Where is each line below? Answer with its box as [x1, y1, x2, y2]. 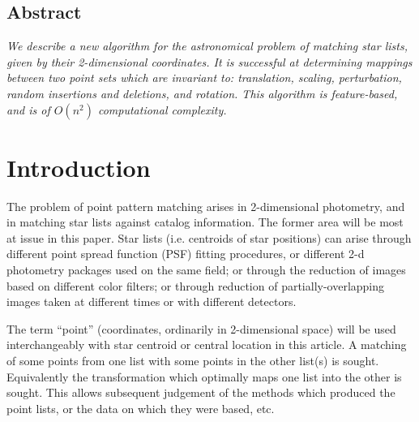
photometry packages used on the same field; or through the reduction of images [6, 261, 406, 278]
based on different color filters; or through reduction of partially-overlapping [6, 277, 385, 294]
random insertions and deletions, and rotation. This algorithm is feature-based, [6, 84, 398, 101]
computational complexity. [97, 101, 227, 118]
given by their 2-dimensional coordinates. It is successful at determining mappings [6, 53, 413, 70]
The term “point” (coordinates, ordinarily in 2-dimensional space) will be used [6, 320, 396, 337]
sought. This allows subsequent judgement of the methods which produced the [6, 384, 395, 401]
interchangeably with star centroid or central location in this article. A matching [6, 336, 407, 353]
